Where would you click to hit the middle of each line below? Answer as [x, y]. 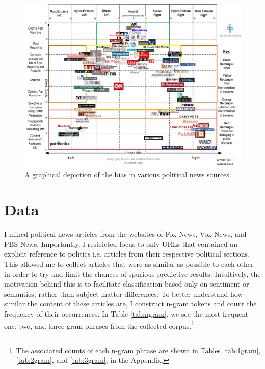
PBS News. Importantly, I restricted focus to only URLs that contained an [121, 244]
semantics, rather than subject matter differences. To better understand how [124, 293]
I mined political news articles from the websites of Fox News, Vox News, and [125, 234]
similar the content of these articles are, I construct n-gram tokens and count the [130, 304]
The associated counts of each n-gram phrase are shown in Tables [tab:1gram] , [138, 350]
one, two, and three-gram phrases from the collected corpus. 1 [99, 325]
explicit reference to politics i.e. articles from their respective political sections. [127, 254]
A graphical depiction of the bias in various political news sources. [128, 174]
